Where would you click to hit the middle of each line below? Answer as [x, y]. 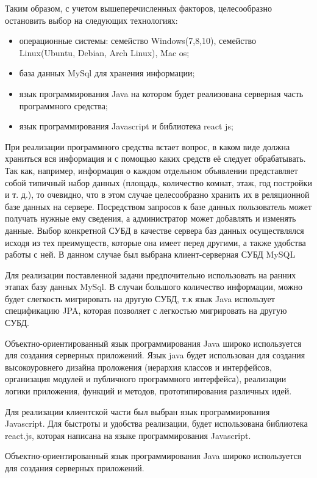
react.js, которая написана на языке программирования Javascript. [128, 435]
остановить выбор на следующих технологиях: [91, 20]
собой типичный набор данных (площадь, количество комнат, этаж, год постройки [158, 182]
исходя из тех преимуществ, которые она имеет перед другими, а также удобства [155, 242]
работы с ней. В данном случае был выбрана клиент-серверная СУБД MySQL [150, 254]
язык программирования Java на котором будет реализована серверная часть [161, 93]
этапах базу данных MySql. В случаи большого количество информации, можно [154, 287]
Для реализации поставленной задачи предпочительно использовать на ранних [151, 274]
